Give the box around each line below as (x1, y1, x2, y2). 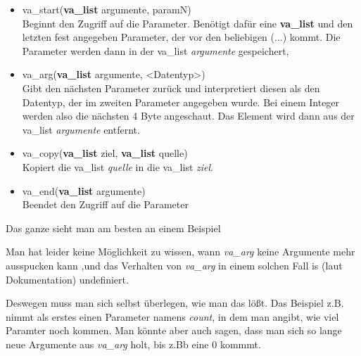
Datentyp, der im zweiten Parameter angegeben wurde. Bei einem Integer (22, 94, 340, 109)
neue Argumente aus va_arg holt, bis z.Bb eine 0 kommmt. (6, 336, 261, 351)
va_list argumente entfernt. (22, 122, 140, 136)
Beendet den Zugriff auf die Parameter (22, 197, 189, 212)
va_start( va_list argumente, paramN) (22, 2, 191, 16)
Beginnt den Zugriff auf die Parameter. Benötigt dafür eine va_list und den (22, 15, 353, 30)
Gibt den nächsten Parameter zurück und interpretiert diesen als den (22, 80, 320, 95)
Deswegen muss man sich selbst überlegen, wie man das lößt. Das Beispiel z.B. (6, 295, 344, 310)
